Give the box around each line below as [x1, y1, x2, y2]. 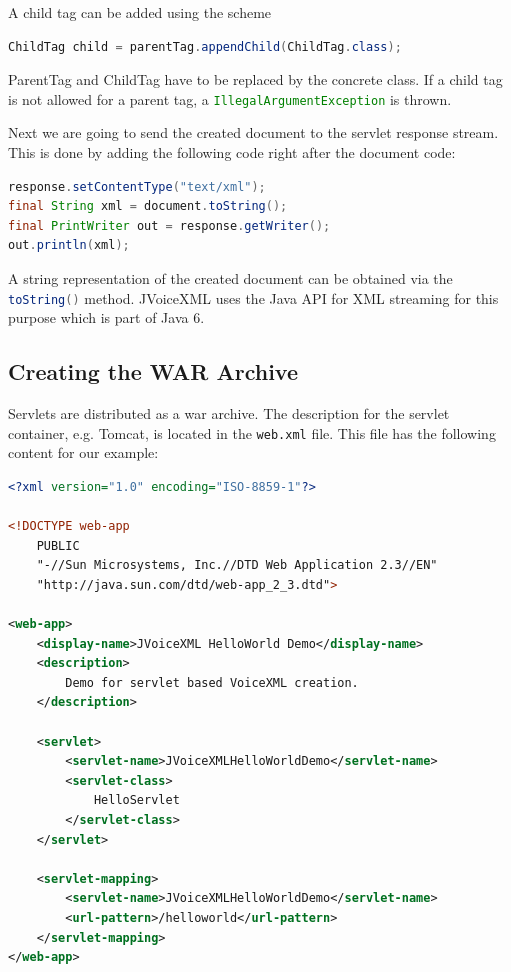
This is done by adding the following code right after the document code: [8, 142, 456, 163]
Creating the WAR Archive [8, 356, 298, 387]
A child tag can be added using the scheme [8, 2, 272, 22]
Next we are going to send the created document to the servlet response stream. [8, 122, 499, 143]
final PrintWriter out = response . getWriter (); [8, 218, 331, 233]
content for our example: [8, 442, 159, 463]
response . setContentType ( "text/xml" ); [8, 179, 266, 194]
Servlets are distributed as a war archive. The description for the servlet [8, 403, 450, 424]
